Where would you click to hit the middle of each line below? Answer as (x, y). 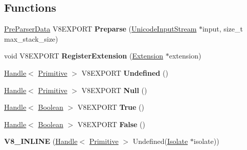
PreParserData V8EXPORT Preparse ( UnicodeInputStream (100, 29)
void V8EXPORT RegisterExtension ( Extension (84, 56)
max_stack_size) (31, 38)
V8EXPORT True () (111, 107)
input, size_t (222, 29)
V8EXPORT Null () (114, 90)
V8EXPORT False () (111, 124)
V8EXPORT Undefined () (125, 72)
